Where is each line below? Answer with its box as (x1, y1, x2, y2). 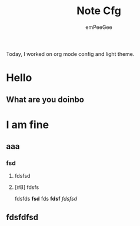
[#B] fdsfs (14, 184, 39, 191)
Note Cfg (76, 4, 122, 18)
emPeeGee (85, 24, 113, 31)
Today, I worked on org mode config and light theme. (6, 50, 135, 57)
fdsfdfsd (6, 212, 39, 222)
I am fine (6, 118, 49, 131)
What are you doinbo (6, 94, 84, 104)
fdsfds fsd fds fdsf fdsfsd (14, 195, 78, 202)
